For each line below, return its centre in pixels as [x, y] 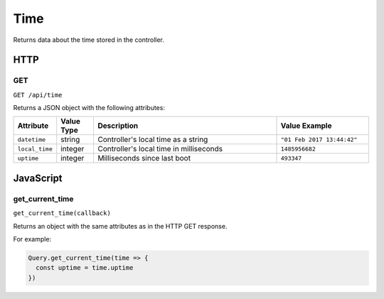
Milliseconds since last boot [144, 158]
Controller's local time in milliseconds [160, 149]
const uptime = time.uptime [85, 268]
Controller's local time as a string [153, 140]
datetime [32, 140]
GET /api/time [38, 95]
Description [118, 126]
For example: [32, 239]
